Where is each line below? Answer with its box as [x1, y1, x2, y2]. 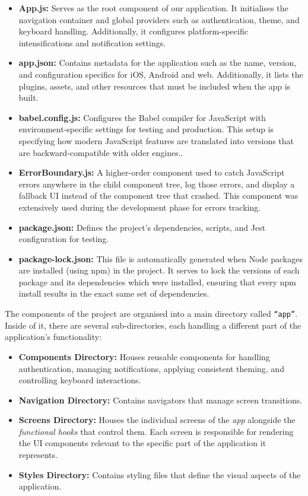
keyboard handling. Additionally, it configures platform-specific [18, 25, 248, 37]
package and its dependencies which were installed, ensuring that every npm [18, 275, 296, 288]
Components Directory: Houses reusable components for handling [18, 350, 270, 363]
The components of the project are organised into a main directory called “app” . [5, 307, 298, 320]
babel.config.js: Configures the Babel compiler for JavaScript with [18, 111, 266, 123]
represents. [18, 449, 58, 461]
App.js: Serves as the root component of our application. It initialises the [18, 2, 288, 14]
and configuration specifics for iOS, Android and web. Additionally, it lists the [18, 68, 303, 80]
